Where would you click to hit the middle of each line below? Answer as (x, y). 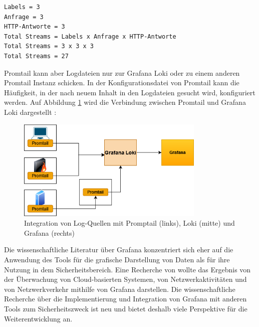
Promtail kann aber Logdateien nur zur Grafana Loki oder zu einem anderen (122, 72)
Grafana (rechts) (49, 232)
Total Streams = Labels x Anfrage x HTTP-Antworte (90, 36)
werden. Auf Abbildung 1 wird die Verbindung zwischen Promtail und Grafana (125, 102)
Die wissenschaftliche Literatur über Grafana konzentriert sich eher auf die (119, 250)
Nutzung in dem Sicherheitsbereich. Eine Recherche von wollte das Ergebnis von (127, 269)
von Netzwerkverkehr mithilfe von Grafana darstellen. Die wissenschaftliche (120, 289)
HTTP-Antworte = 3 (35, 27)
